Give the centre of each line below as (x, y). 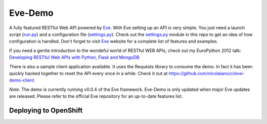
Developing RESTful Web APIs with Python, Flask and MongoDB (74, 57)
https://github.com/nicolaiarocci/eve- (207, 73)
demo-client (22, 80)
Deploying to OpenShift (46, 110)
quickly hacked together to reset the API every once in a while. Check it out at (89, 73)
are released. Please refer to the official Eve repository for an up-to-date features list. (96, 96)
